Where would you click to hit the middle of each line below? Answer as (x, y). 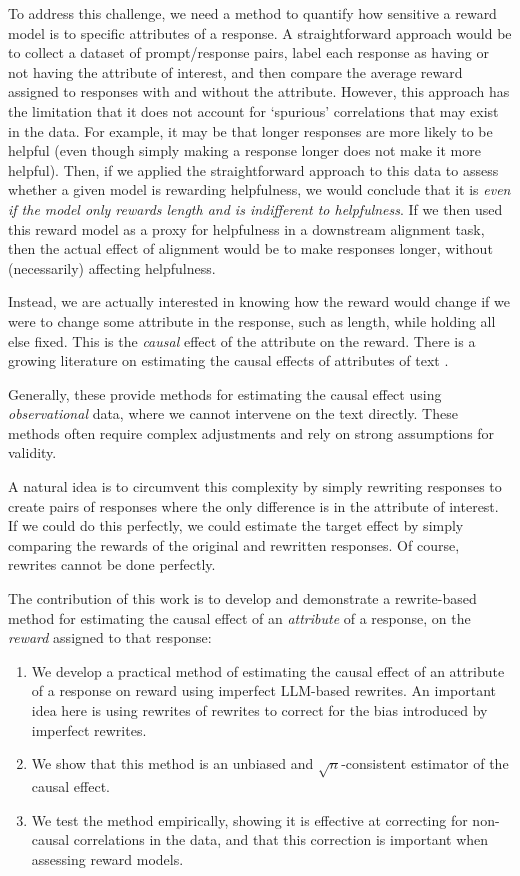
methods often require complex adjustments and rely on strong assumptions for (251, 432)
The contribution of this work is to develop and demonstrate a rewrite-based (242, 598)
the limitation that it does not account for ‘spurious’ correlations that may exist (253, 110)
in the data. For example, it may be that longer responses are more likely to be (250, 130)
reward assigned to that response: (110, 637)
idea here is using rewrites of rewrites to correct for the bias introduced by (259, 710)
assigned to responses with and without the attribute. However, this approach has (259, 91)
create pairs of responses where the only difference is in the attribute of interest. (253, 505)
